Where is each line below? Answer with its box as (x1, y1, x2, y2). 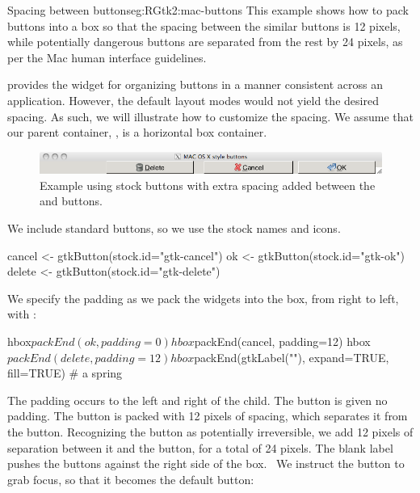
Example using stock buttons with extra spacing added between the (40, 176, 376, 193)
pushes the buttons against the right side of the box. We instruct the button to (7, 455, 405, 472)
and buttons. (40, 192, 103, 209)
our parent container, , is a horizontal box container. (7, 124, 267, 141)
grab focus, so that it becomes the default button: (7, 470, 254, 487)
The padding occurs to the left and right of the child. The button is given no (7, 391, 388, 408)
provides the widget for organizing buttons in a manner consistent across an (7, 76, 383, 93)
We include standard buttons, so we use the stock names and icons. (7, 220, 341, 237)
